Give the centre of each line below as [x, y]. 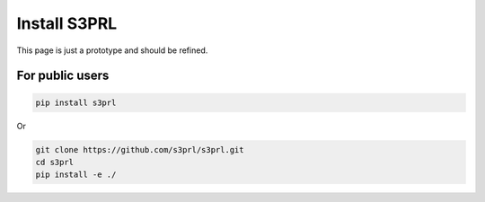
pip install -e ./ [76, 175]
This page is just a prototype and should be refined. [112, 50]
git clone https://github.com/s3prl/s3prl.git [140, 149]
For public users [63, 76]
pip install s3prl [76, 102]
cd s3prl [55, 162]
